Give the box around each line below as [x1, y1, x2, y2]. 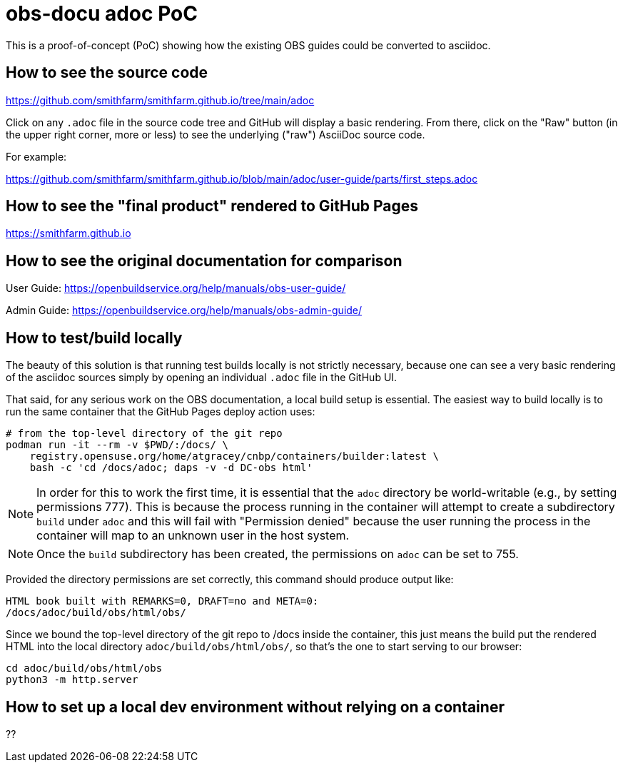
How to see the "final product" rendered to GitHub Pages [6, 197, 419, 216]
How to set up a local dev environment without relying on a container [6, 697, 505, 716]
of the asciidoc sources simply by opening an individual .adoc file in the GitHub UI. [6, 371, 397, 384]
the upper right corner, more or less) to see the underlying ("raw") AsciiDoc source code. [6, 128, 425, 141]
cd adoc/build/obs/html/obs [6, 662, 163, 674]
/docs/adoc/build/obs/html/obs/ [6, 607, 186, 619]
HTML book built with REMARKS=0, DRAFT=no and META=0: [6, 595, 319, 607]
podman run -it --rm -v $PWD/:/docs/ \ [6, 439, 228, 451]
